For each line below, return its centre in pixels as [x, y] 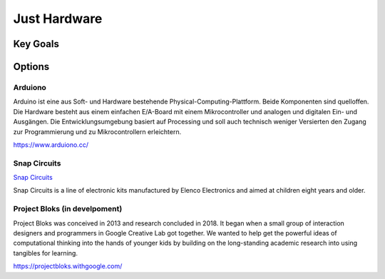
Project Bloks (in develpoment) [68, 209]
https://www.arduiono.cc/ [51, 144]
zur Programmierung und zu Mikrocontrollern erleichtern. [97, 131]
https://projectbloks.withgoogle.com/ [68, 266]
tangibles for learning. [46, 253]
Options [31, 67]
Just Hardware [58, 19]
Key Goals [36, 44]
